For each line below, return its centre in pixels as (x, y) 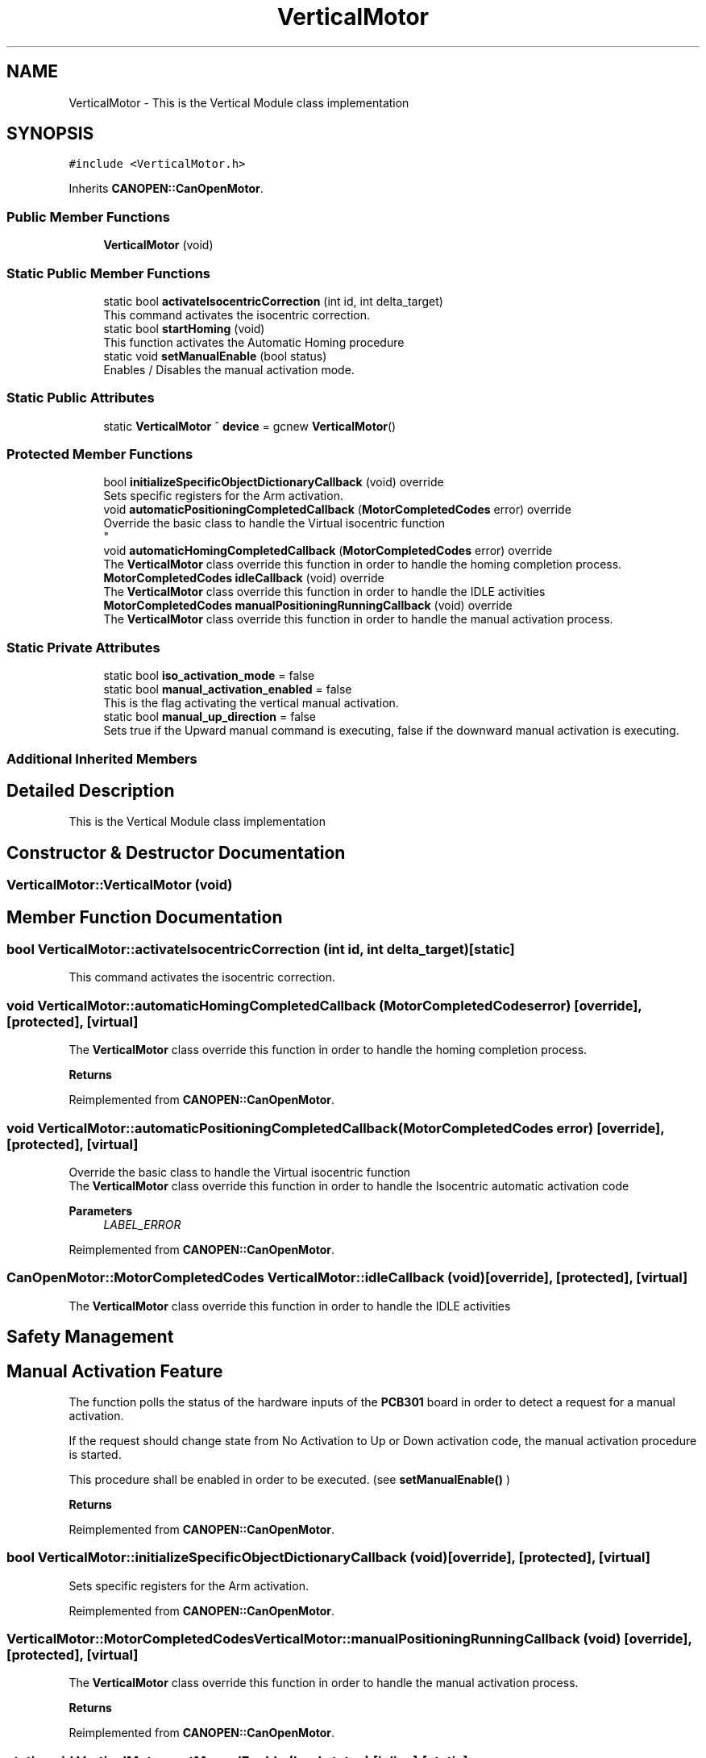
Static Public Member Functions (109, 273)
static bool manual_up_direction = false (210, 717)
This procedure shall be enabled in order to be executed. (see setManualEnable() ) (290, 1479)
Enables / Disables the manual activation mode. (229, 369)
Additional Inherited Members (102, 758)
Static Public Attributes (81, 398)
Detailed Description (91, 790)
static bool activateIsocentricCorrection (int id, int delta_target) (273, 301)
